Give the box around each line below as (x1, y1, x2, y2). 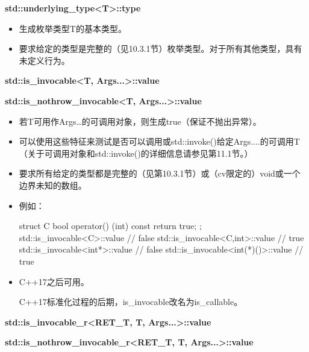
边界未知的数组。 (19, 178, 87, 191)
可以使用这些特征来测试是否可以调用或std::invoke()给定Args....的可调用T (19, 135, 300, 148)
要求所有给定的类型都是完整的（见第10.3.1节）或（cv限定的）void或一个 (19, 167, 301, 180)
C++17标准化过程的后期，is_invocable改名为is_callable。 (19, 295, 243, 308)
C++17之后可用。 (19, 275, 89, 288)
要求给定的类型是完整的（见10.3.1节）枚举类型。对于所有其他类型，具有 (19, 42, 302, 55)
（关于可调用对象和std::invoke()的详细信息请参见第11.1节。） (19, 146, 253, 159)
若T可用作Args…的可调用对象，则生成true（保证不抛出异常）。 (19, 115, 261, 127)
